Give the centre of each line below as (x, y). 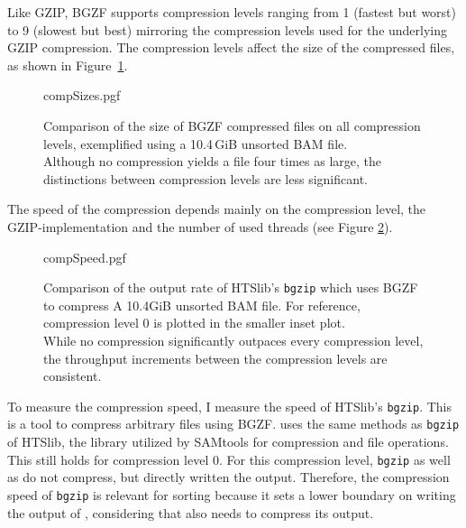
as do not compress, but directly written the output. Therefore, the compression (228, 477)
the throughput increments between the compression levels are (215, 358)
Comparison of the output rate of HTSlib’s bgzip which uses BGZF (231, 287)
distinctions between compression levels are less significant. (206, 178)
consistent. (73, 376)
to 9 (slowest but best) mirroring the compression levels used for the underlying (228, 29)
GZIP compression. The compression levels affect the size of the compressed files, (231, 47)
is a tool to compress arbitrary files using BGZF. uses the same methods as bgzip (233, 424)
